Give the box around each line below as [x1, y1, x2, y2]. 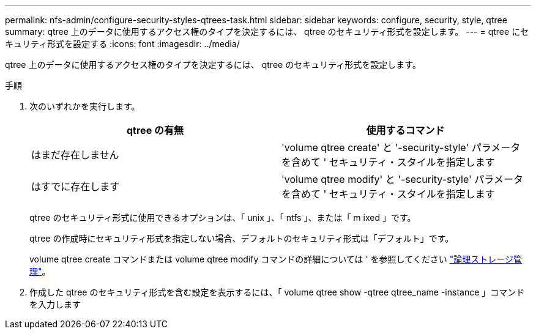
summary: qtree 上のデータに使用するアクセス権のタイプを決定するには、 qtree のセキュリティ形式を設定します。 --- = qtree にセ [5, 26, 529, 37]
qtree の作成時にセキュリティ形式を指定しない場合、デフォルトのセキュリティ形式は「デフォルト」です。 [29, 233, 454, 243]
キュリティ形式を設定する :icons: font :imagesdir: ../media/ [5, 39, 240, 49]
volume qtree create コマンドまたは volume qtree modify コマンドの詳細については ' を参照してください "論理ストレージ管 [29, 254, 522, 264]
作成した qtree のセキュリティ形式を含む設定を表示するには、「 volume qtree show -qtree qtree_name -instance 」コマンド [29, 287, 525, 297]
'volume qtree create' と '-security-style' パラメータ [281, 141, 521, 154]
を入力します [29, 299, 81, 310]
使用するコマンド [366, 124, 445, 136]
